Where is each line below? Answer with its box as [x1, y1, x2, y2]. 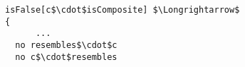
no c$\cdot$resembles [15, 51, 118, 62]
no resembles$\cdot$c [15, 39, 118, 50]
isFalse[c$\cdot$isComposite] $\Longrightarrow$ [5, 5, 240, 15]
